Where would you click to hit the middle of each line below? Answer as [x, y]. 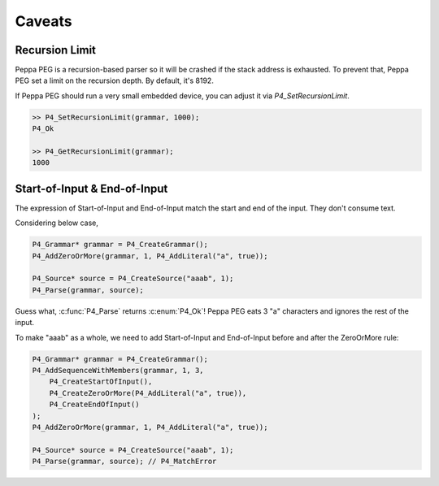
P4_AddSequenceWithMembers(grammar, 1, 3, [118, 370]
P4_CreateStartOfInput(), [101, 382]
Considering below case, [57, 223]
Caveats [43, 21]
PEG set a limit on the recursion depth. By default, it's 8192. [115, 80]
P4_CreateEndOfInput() [94, 405]
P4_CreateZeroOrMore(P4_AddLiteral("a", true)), [148, 393]
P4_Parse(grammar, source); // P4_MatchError [124, 462]
